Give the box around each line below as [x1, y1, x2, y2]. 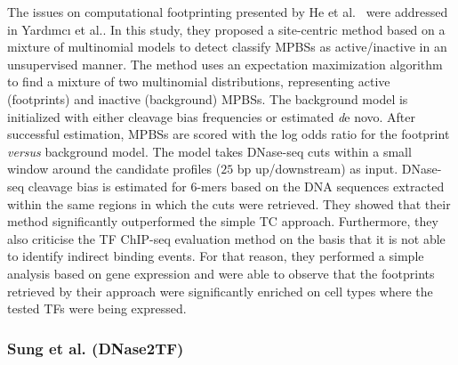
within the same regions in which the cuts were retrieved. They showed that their [7, 194, 451, 213]
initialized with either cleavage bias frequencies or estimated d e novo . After [7, 107, 416, 126]
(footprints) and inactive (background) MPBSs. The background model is [7, 89, 408, 108]
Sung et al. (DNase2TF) [7, 337, 184, 359]
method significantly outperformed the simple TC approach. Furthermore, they [7, 212, 438, 231]
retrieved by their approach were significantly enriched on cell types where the [7, 281, 433, 300]
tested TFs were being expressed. [7, 299, 187, 318]
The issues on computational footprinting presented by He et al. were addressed [7, 3, 448, 20]
